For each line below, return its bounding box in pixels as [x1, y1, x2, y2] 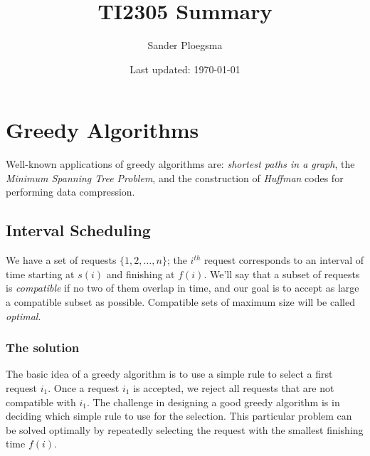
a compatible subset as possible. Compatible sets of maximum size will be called [6, 295, 355, 309]
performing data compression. [6, 184, 135, 199]
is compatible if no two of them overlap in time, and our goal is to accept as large [6, 280, 359, 295]
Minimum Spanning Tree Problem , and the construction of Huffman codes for [6, 170, 344, 185]
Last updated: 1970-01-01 [129, 61, 240, 76]
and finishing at [106, 266, 175, 281]
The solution [6, 339, 80, 356]
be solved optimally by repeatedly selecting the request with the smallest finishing [6, 422, 364, 437]
